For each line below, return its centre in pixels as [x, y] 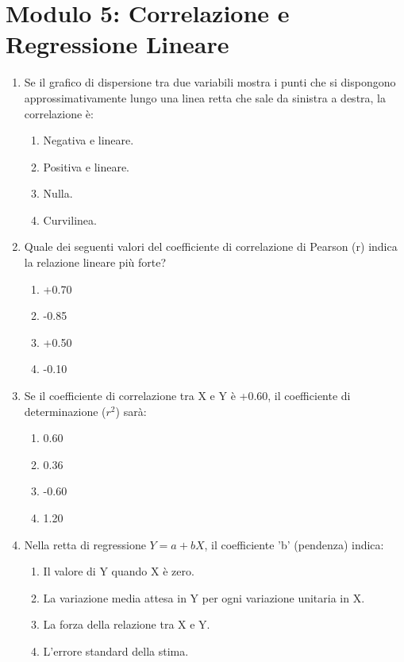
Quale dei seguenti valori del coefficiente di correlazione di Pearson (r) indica [211, 246]
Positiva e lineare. [87, 166]
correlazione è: [59, 113]
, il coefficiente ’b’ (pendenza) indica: [294, 544]
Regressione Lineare [117, 44]
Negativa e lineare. [88, 140]
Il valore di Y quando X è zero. [119, 571]
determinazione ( [65, 411]
